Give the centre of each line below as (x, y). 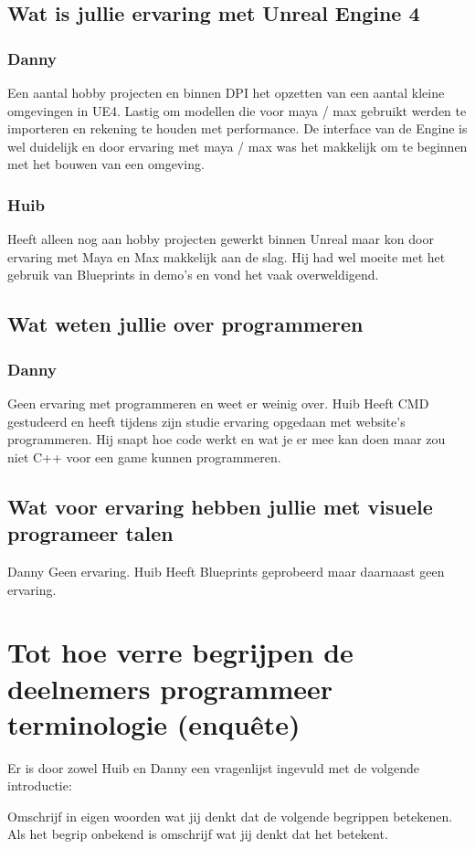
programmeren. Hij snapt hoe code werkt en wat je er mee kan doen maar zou (227, 439)
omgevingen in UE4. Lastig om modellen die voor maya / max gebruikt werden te (237, 110)
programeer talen (90, 533)
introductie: (40, 785)
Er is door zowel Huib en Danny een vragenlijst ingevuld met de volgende (213, 767)
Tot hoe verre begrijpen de (180, 652)
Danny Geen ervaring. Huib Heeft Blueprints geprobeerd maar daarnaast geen (226, 571)
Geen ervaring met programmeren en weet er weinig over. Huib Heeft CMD (218, 403)
